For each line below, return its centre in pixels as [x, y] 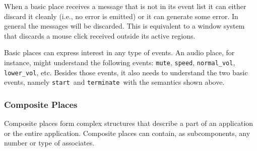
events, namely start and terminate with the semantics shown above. [114, 82]
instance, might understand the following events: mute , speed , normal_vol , [120, 62]
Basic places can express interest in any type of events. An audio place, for [119, 52]
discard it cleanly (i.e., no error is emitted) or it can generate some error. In [121, 16]
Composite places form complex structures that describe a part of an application [129, 123]
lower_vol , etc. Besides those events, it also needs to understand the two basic [126, 72]
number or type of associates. [49, 143]
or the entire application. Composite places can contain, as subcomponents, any [127, 133]
